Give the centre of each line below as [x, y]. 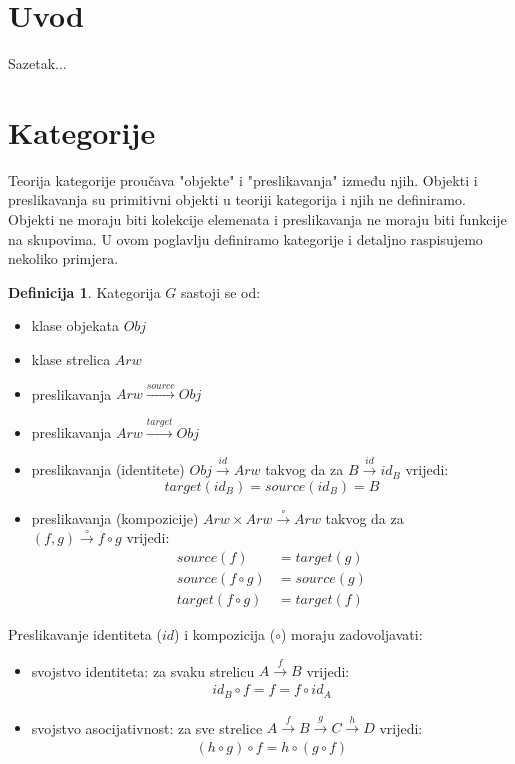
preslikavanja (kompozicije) [115, 517]
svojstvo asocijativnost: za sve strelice [147, 727]
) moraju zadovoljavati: [351, 634]
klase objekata [75, 325]
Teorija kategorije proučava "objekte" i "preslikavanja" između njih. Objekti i [243, 179]
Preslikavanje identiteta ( [85, 634]
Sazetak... [37, 63]
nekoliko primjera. [63, 258]
